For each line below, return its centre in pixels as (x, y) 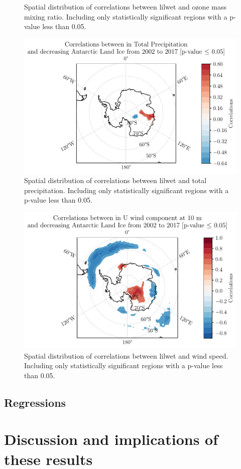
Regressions (35, 402)
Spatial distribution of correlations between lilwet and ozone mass (125, 7)
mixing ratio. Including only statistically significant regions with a (126, 16)
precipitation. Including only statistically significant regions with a (127, 190)
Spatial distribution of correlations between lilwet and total (115, 180)
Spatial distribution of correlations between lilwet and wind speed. (126, 355)
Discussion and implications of (111, 439)
